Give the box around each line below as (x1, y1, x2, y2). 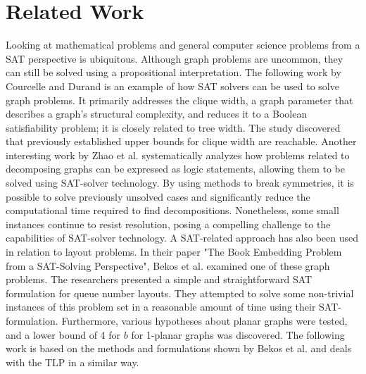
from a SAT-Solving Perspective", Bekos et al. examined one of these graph (6, 258, 330, 273)
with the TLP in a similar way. (6, 354, 139, 369)
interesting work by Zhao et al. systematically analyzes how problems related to (6, 147, 350, 162)
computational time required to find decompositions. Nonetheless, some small (6, 203, 339, 218)
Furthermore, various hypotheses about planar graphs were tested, (61, 313, 348, 328)
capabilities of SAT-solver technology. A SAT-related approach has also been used (6, 230, 359, 245)
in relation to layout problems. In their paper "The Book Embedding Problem (6, 244, 342, 259)
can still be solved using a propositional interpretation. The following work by (6, 65, 341, 80)
